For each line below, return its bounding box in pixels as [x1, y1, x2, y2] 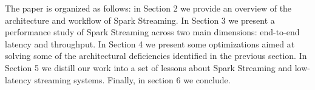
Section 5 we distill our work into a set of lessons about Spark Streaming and [5, 61, 293, 74]
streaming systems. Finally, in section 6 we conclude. [34, 73, 231, 86]
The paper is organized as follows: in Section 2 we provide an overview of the [5, 2, 292, 14]
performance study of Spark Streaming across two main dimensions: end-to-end [5, 26, 300, 38]
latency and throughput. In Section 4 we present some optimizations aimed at [5, 37, 295, 50]
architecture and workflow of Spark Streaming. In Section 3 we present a [5, 13, 275, 26]
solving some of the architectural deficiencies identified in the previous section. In [5, 49, 307, 62]
